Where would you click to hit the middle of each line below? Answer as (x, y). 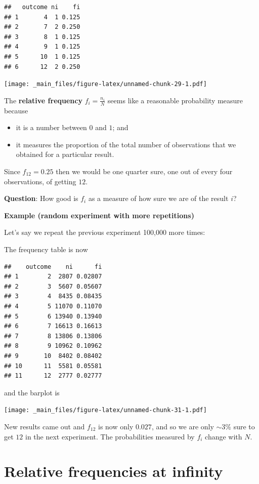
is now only (116, 426)
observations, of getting (40, 181)
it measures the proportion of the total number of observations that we (126, 144)
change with (224, 436)
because (16, 110)
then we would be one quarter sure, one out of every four (144, 171)
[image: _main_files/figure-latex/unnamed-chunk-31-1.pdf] (105, 410)
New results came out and (45, 426)
